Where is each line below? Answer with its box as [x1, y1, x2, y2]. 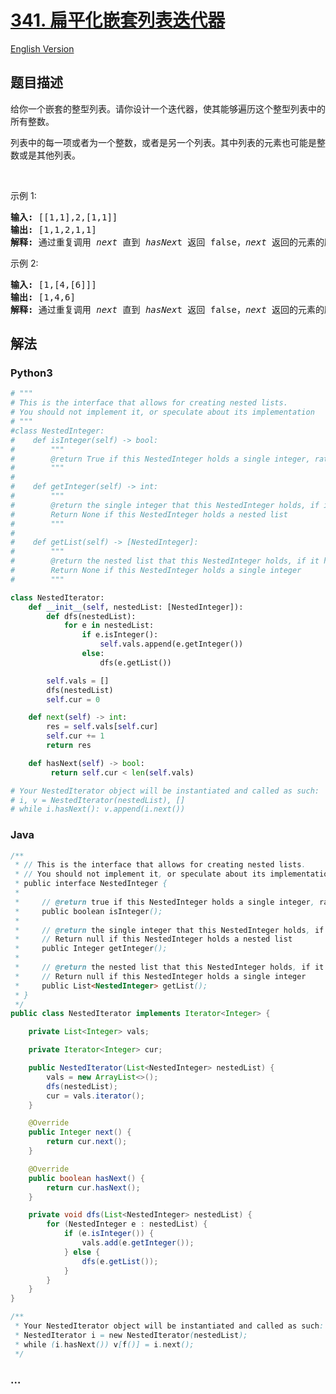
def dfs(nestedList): [46, 611, 137, 621]
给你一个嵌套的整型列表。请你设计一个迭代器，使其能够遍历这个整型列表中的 [10, 102, 326, 115]
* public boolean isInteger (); [14, 906, 163, 916]
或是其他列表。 [18, 149, 81, 161]
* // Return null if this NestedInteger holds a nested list [14, 934, 293, 945]
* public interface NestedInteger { [14, 879, 168, 889]
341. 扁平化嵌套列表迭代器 [10, 9, 226, 32]
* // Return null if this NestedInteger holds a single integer [14, 971, 307, 981]
